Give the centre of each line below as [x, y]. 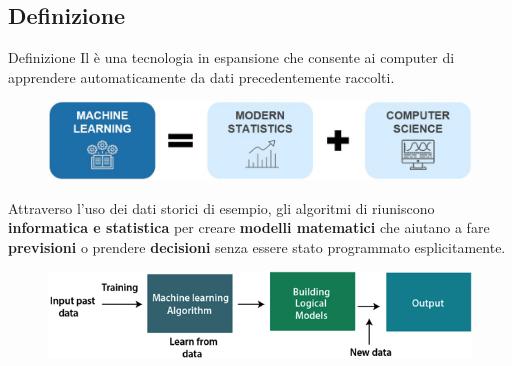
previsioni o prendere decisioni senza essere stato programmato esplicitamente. [257, 246]
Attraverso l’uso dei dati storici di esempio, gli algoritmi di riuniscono [221, 207]
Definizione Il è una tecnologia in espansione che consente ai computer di [231, 57]
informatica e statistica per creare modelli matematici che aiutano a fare [249, 227]
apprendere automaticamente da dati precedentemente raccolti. [201, 76]
